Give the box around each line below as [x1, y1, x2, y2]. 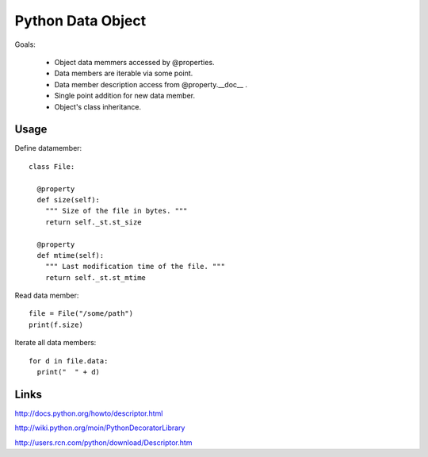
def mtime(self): [36, 251, 105, 259]
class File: [29, 162, 75, 171]
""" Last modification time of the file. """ [44, 262, 226, 271]
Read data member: [14, 290, 79, 301]
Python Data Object [14, 12, 147, 29]
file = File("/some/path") [29, 309, 134, 318]
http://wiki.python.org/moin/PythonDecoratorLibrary [14, 423, 185, 432]
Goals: [14, 40, 36, 49]
